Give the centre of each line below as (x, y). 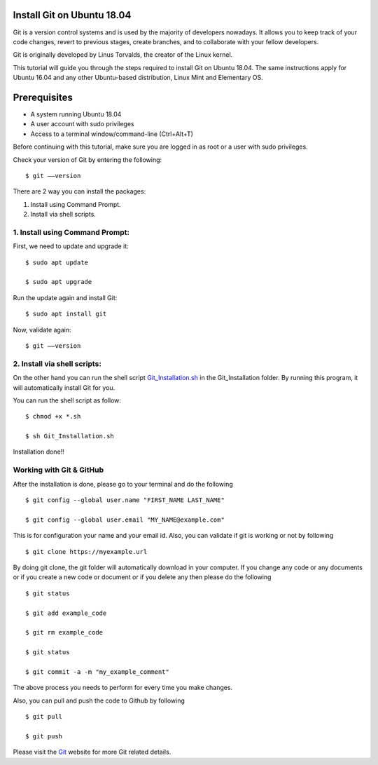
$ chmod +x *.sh (53, 417)
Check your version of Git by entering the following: (87, 160)
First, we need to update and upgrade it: (71, 246)
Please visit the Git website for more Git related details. (92, 752)
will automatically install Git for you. (64, 387)
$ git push (44, 736)
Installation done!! (38, 452)
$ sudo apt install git (66, 314)
